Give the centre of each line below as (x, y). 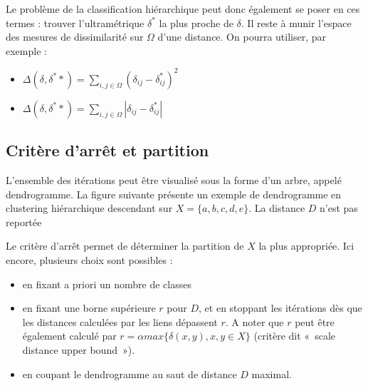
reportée (24, 222)
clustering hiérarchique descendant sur (89, 208)
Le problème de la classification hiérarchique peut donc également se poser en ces (183, 9)
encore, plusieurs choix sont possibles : (89, 260)
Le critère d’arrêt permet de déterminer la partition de (125, 246)
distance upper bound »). (79, 350)
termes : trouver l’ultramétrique (75, 22)
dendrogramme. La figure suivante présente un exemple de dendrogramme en (174, 194)
